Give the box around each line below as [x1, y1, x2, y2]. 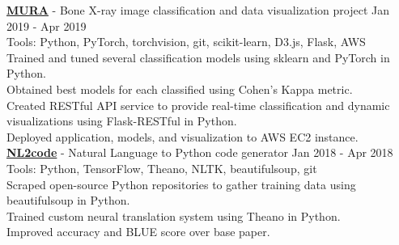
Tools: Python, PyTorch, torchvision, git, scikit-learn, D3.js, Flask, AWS [6, 33, 366, 50]
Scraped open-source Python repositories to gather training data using [6, 175, 356, 192]
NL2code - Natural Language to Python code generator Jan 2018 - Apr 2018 [6, 144, 393, 161]
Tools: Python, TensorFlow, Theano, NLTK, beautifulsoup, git [6, 159, 317, 176]
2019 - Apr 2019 [6, 17, 87, 34]
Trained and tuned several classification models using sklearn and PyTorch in [6, 49, 390, 65]
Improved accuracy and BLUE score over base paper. [6, 223, 270, 240]
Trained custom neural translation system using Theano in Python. [6, 207, 341, 224]
